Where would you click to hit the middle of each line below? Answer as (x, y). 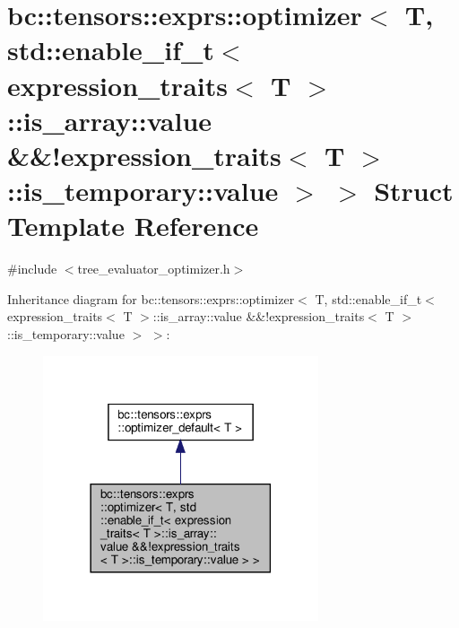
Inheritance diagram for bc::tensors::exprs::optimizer (151, 298)
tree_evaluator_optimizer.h (154, 269)
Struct (414, 191)
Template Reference (133, 226)
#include (32, 269)
